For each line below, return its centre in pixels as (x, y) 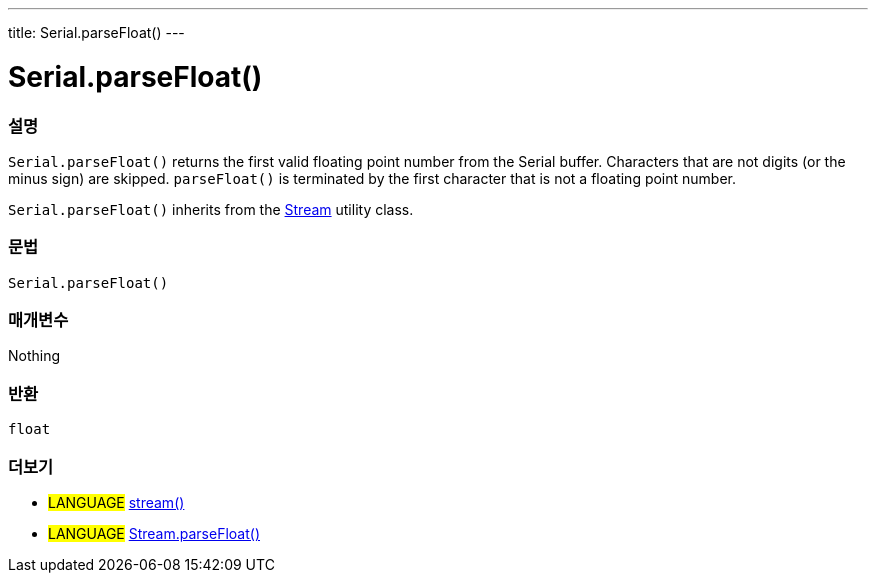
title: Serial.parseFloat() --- (96, 32)
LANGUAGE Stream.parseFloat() (154, 533)
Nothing (34, 356)
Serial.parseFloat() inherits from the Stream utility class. (211, 209)
